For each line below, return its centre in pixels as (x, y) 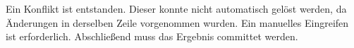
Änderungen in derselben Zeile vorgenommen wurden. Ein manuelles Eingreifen (177, 22)
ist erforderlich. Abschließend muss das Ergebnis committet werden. (152, 36)
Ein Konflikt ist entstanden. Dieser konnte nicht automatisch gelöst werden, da (176, 8)
